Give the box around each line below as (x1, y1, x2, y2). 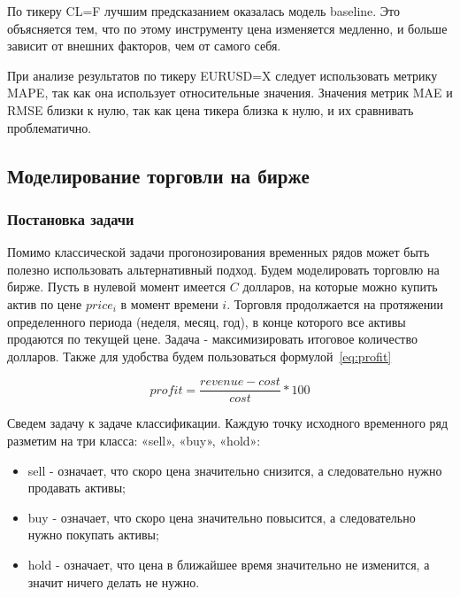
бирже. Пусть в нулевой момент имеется (7, 277, 226, 296)
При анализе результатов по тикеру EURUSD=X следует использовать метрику (7, 66, 438, 84)
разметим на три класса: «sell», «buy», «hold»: (7, 430, 261, 449)
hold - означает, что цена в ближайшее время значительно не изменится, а (27, 554, 430, 573)
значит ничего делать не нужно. (27, 572, 200, 591)
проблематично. (7, 118, 92, 136)
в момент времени (120, 294, 218, 313)
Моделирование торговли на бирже (7, 161, 310, 189)
